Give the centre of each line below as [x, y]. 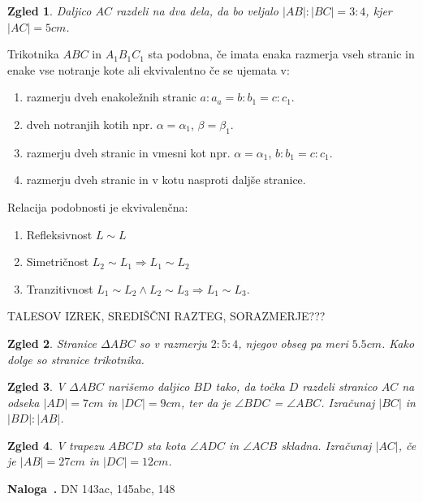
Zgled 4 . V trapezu [56, 445]
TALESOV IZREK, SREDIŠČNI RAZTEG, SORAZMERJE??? [166, 316]
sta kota [166, 445]
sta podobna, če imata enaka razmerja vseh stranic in [281, 54]
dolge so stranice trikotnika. [76, 359]
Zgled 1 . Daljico [50, 11]
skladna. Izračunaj [326, 445]
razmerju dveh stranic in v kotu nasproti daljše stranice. [166, 180]
